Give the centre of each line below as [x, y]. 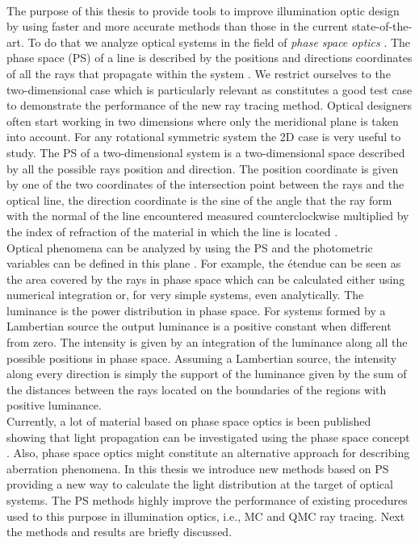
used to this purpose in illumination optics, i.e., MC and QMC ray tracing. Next [206, 516]
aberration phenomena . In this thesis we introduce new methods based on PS [198, 468]
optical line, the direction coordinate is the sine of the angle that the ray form [199, 200]
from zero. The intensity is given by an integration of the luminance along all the [207, 342]
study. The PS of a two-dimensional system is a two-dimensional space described [206, 152]
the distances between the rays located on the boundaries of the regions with [197, 389]
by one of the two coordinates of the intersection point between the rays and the [205, 184]
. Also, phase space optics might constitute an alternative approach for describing [208, 453]
